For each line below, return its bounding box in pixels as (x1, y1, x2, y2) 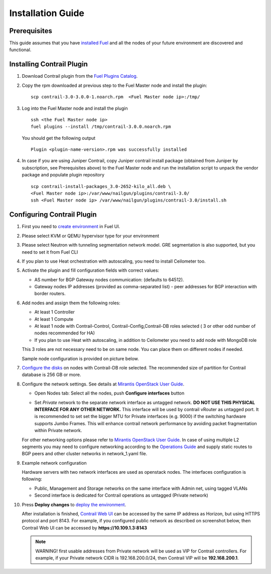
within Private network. (34, 428, 82, 434)
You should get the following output (22, 135, 95, 141)
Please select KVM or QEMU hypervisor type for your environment (22, 233, 160, 239)
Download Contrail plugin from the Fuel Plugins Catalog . (22, 73, 138, 79)
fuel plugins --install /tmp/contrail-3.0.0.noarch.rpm (31, 124, 171, 130)
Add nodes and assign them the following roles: (22, 300, 120, 306)
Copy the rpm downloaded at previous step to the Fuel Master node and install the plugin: (22, 82, 207, 88)
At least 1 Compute (34, 316, 74, 322)
